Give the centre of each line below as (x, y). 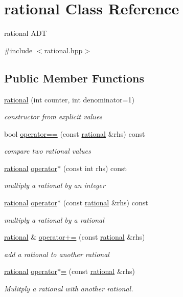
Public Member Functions (74, 78)
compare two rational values (48, 151)
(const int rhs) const (95, 168)
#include (18, 50)
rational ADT (26, 33)
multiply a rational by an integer (55, 185)
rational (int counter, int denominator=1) (69, 99)
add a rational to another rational (57, 254)
